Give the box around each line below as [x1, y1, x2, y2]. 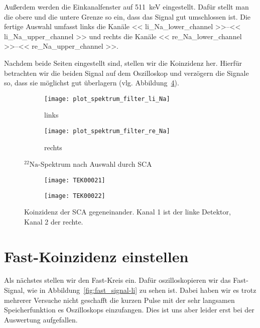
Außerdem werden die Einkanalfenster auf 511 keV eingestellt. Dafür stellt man [4, 2, 249, 12]
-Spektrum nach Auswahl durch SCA [38, 159, 152, 169]
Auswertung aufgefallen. [4, 314, 78, 324]
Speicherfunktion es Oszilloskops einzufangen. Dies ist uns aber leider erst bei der [4, 304, 254, 315]
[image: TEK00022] [44, 192, 105, 199]
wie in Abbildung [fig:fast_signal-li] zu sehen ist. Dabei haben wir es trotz [27, 285, 256, 295]
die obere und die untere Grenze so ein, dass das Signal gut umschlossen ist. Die [4, 11, 250, 22]
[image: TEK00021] [44, 176, 105, 184]
